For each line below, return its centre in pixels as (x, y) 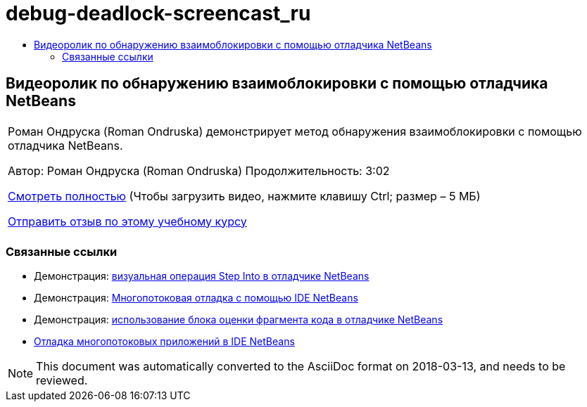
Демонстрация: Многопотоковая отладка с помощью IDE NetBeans (196, 298)
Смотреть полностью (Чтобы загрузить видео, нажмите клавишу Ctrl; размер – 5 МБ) (244, 196)
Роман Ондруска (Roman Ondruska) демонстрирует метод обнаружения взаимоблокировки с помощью (295, 131)
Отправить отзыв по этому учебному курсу (127, 221)
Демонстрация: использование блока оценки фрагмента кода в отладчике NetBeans (239, 320)
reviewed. (62, 381)
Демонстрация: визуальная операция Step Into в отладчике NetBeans (202, 276)
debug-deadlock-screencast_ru (158, 13)
